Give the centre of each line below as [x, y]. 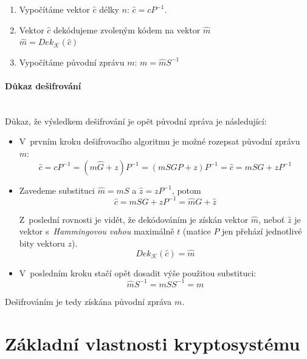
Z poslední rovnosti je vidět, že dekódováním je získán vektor [134, 219]
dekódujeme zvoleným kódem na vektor [127, 29]
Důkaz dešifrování [43, 85]
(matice [197, 231]
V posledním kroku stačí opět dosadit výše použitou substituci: [138, 272]
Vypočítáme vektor [54, 9]
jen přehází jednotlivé [262, 231]
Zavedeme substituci [57, 190]
